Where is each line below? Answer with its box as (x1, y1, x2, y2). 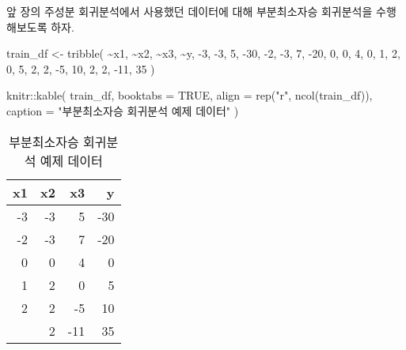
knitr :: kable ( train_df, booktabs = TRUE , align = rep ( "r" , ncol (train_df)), (6, 87, 373, 103)
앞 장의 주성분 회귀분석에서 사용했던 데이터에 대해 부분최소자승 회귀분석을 (6, 3, 373, 19)
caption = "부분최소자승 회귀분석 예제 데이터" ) (6, 102, 239, 119)
